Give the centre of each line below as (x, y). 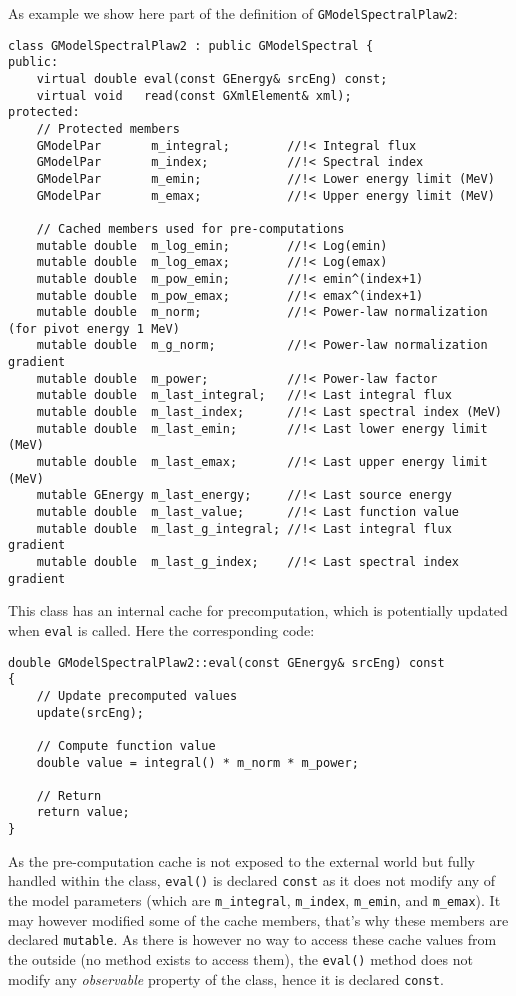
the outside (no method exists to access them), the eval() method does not (240, 958)
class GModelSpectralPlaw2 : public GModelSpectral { (191, 45)
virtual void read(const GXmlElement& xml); (194, 95)
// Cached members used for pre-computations (190, 228)
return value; (83, 812)
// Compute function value (126, 745)
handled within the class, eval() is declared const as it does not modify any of (252, 880)
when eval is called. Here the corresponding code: (161, 629)
